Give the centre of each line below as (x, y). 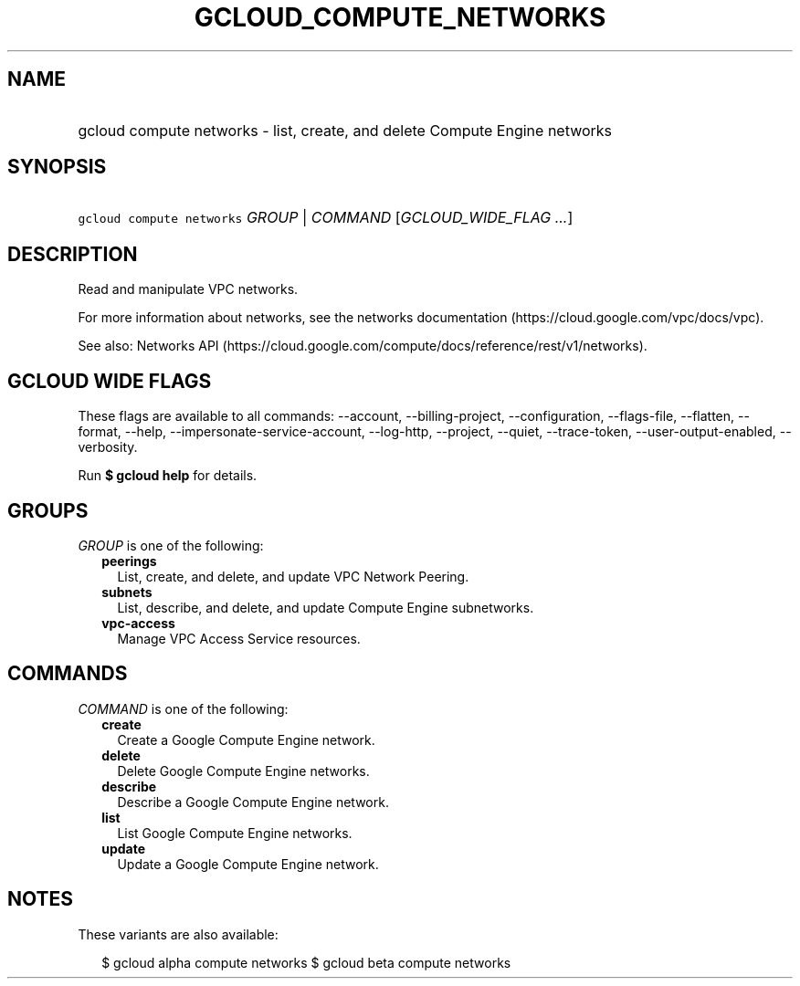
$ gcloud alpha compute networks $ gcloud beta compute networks (306, 962)
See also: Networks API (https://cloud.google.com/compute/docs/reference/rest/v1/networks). (363, 346)
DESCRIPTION (73, 254)
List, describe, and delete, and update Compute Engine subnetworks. (326, 607)
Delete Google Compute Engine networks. (243, 771)
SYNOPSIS (57, 167)
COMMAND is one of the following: (183, 708)
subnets (127, 592)
